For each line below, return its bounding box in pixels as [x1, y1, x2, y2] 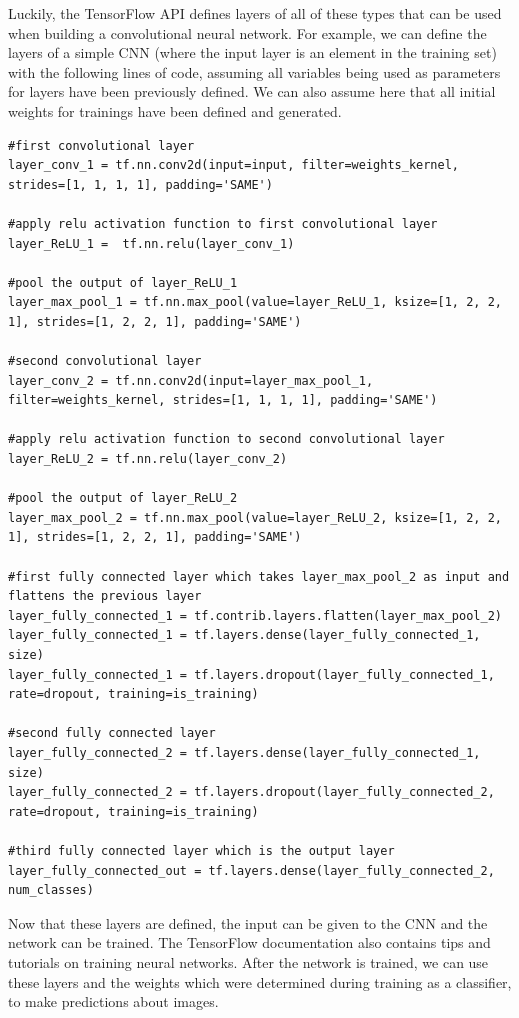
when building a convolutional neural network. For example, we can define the [8, 22, 487, 43]
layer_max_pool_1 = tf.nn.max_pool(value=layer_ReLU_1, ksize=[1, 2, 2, [8, 295, 502, 310]
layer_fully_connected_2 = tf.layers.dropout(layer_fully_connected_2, [8, 785, 495, 800]
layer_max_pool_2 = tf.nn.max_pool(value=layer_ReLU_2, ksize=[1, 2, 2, [8, 510, 502, 525]
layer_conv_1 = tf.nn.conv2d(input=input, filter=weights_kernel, [8, 158, 460, 173]
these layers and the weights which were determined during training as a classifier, [8, 971, 512, 992]
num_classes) [8, 883, 94, 898]
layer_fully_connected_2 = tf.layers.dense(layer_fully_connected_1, [8, 745, 481, 760]
